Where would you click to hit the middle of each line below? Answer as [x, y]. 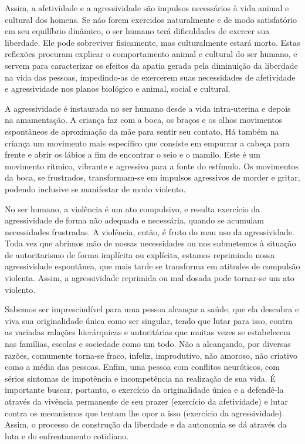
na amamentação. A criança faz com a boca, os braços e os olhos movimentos [144, 120]
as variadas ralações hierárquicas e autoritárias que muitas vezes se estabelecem [148, 332]
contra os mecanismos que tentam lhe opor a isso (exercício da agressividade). [145, 413]
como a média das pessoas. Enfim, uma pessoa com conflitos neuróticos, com [142, 367]
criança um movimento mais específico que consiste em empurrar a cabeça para [147, 143]
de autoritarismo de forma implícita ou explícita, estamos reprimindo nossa [140, 254]
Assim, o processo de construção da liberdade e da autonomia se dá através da [146, 424]
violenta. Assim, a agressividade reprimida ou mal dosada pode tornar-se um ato [150, 278]
